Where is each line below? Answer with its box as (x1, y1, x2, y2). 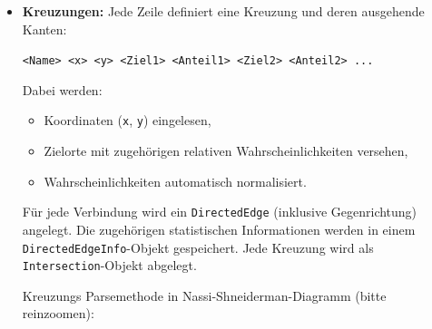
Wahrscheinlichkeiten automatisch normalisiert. (44, 171, 307, 190)
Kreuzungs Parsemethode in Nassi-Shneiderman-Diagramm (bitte (22, 285, 387, 305)
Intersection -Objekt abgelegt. (22, 256, 197, 275)
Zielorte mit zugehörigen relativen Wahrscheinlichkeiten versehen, (44, 141, 408, 160)
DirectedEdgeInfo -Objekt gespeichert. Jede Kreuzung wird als (22, 237, 374, 256)
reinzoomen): (22, 304, 94, 323)
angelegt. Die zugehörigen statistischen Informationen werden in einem (22, 219, 416, 238)
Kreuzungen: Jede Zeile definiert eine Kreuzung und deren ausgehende (22, 2, 425, 20)
